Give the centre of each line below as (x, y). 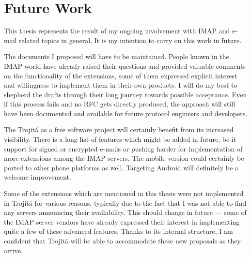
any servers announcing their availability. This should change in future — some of (125, 212)
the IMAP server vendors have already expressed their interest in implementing (122, 221)
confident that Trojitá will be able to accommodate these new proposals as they (122, 241)
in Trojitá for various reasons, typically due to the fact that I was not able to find (125, 203)
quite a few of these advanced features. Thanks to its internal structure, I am (118, 231)
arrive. (13, 250)
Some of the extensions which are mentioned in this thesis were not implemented (124, 193)
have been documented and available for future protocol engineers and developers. (126, 113)
